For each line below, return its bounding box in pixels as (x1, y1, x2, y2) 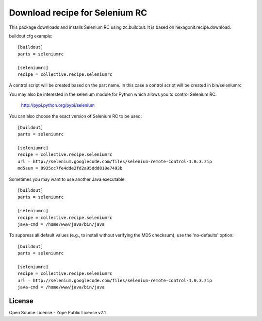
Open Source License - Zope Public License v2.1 (9, 309, 106, 315)
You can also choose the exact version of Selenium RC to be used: (9, 113, 142, 119)
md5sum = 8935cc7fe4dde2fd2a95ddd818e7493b (17, 166, 123, 171)
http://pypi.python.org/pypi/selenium (21, 102, 95, 108)
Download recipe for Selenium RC (9, 7, 147, 18)
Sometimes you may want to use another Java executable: (9, 176, 126, 182)
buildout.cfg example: (9, 33, 53, 39)
